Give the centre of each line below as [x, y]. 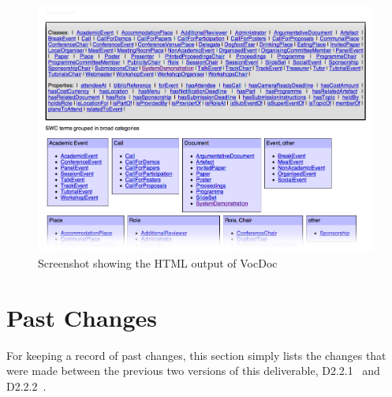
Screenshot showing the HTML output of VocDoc [158, 263]
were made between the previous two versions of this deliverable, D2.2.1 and [193, 371]
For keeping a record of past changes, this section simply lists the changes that [196, 355]
